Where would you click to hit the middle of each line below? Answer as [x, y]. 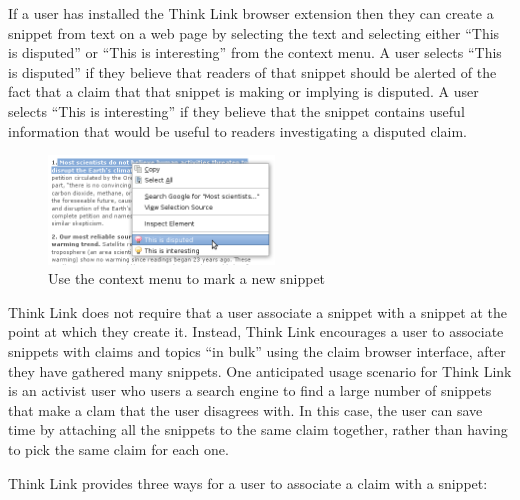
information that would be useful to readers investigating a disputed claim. [237, 130]
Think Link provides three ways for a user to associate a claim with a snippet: [248, 482]
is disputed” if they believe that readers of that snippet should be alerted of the [252, 71]
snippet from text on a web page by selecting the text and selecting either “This [254, 32]
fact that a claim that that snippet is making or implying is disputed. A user [243, 91]
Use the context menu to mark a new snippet [187, 278]
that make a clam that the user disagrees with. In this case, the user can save [245, 409]
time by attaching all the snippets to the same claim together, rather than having [258, 429]
